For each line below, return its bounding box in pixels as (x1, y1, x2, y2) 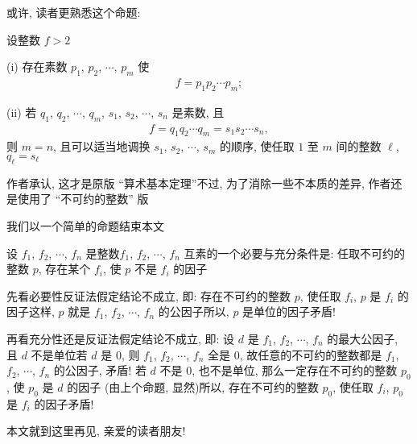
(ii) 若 (6, 103, 37, 120)
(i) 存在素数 (6, 58, 68, 75)
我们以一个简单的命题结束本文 (6, 218, 164, 234)
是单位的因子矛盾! (242, 303, 336, 320)
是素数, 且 (171, 103, 225, 120)
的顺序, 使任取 (219, 138, 295, 155)
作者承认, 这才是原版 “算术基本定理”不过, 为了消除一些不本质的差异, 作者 (6, 174, 391, 191)
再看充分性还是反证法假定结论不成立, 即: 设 (6, 330, 235, 346)
